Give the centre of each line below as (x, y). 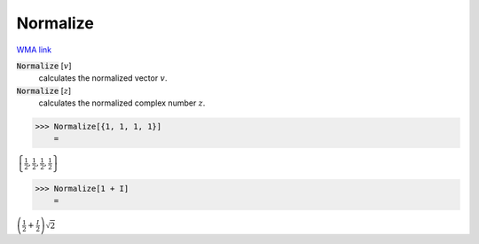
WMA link (34, 50)
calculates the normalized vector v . (103, 78)
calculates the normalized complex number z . (122, 103)
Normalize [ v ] (44, 66)
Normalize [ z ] (44, 91)
